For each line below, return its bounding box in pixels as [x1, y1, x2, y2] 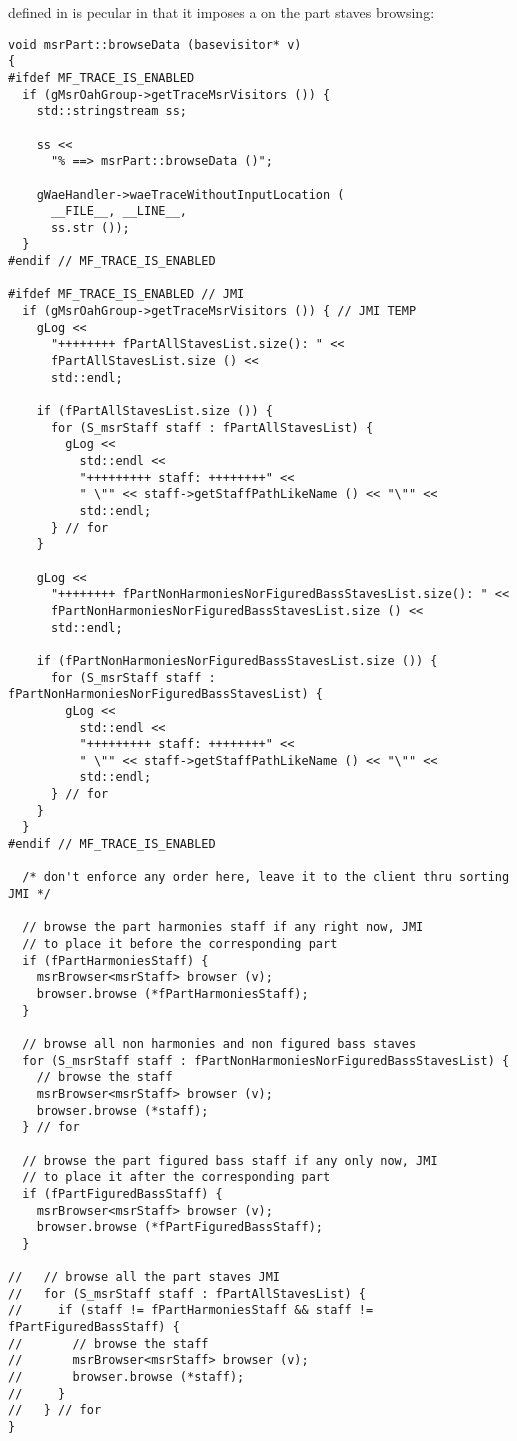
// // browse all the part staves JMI [8, 1270, 281, 1285]
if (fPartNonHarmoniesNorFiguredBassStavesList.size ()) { [36, 653, 438, 668]
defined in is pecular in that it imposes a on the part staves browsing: [8, 2, 435, 22]
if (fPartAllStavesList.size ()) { [36, 404, 273, 419]
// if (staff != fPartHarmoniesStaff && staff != [8, 1303, 374, 1318]
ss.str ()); [50, 220, 130, 235]
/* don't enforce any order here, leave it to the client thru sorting [22, 870, 510, 885]
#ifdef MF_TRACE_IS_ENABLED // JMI [8, 287, 245, 302]
